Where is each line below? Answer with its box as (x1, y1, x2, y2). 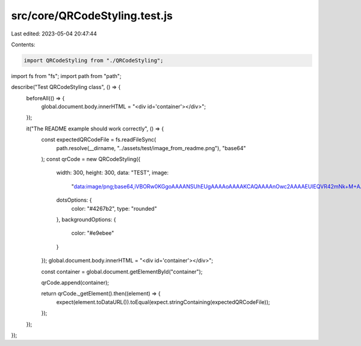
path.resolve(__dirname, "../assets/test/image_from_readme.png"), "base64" (56, 144, 246, 151)
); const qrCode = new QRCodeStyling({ (41, 156, 141, 163)
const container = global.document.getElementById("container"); (41, 268, 203, 275)
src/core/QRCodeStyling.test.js (11, 9, 173, 22)
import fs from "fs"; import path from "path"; (11, 72, 122, 79)
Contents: (11, 41, 35, 48)
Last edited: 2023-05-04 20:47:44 (11, 30, 97, 37)
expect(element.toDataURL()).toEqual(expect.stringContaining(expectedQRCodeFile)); (56, 298, 270, 306)
